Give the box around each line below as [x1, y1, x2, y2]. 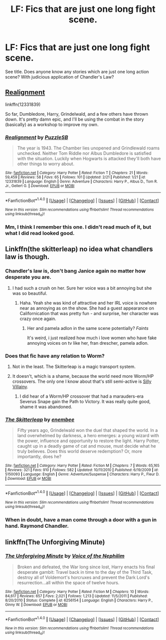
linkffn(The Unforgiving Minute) [5, 538, 105, 546]
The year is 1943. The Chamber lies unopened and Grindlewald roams [17, 145, 160, 151]
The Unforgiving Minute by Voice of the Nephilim [5, 552, 125, 559]
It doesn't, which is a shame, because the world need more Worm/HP [12, 373, 154, 379]
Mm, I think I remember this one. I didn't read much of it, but [5, 224, 152, 230]
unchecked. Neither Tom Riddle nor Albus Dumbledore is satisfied [17, 150, 152, 156]
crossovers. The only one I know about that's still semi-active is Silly [12, 378, 152, 384]
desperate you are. [5, 274, 52, 280]
